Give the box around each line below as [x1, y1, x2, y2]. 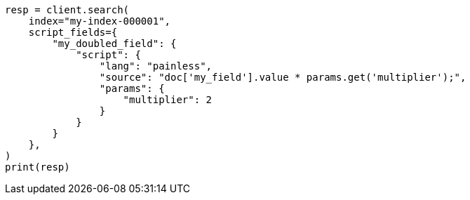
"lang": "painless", [99, 60, 213, 72]
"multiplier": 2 [123, 94, 213, 105]
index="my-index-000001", [28, 15, 171, 27]
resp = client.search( [5, 4, 130, 15]
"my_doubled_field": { [52, 38, 177, 49]
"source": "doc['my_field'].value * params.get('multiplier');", [99, 72, 466, 83]
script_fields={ [28, 27, 118, 38]
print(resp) [5, 161, 70, 173]
